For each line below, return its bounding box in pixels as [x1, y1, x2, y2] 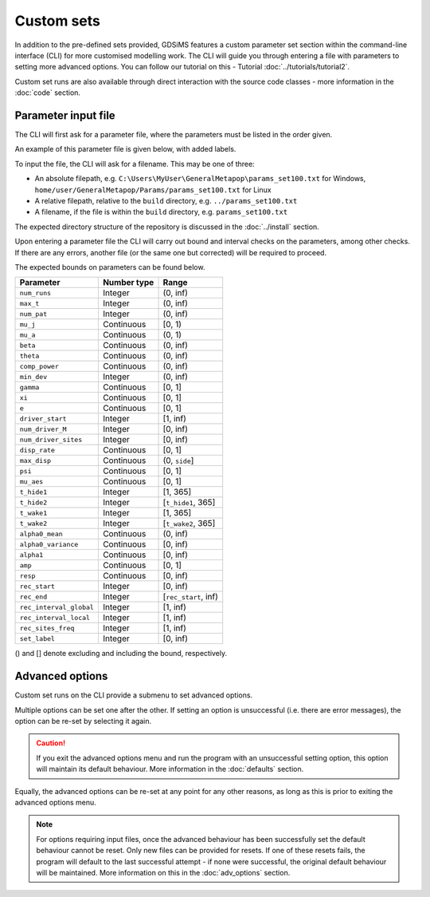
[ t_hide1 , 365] [162, 497, 216, 508]
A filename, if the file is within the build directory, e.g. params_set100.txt [34, 207, 288, 217]
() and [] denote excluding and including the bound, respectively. [14, 649, 228, 658]
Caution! [36, 738, 66, 748]
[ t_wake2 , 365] [162, 518, 216, 529]
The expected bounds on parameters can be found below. [14, 262, 205, 271]
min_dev [19, 372, 48, 381]
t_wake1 [19, 508, 48, 517]
